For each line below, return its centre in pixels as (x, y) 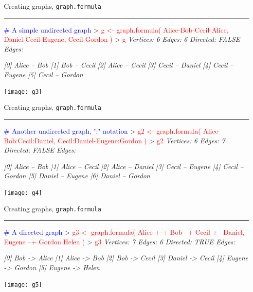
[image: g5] (23, 284)
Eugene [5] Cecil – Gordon (44, 75)
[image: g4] (23, 193)
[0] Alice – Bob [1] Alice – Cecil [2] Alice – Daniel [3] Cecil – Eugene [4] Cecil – (124, 166)
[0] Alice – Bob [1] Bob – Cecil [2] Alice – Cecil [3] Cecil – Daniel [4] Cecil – (119, 65)
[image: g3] (23, 92)
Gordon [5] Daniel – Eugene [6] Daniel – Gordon (77, 176)
